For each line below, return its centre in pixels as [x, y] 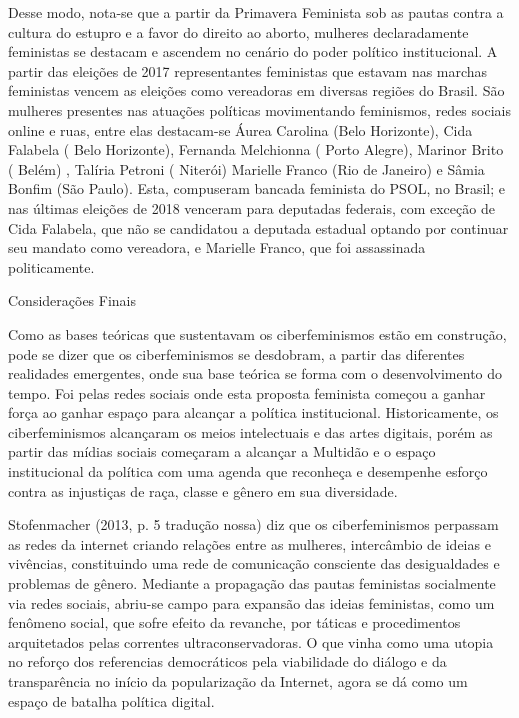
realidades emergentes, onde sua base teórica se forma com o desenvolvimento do [255, 373]
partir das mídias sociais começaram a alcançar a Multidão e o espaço [222, 451]
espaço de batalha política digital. [111, 700]
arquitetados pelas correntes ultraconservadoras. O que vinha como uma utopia [251, 641]
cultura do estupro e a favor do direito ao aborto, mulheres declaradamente [238, 31]
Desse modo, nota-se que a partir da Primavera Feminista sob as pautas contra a [256, 12]
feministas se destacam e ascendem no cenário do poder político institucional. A [253, 51]
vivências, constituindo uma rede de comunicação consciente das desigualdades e [254, 563]
